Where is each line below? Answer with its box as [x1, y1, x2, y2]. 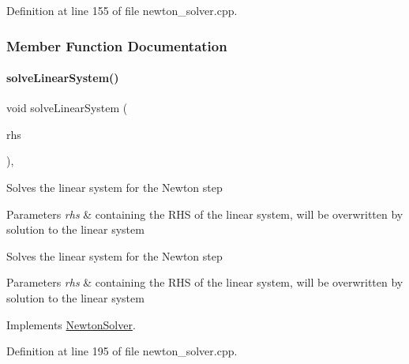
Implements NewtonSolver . [6, 316, 136, 332]
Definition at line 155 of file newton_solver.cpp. [6, 2, 238, 18]
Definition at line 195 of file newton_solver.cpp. [6, 343, 238, 359]
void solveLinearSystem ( [6, 99, 128, 116]
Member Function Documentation [6, 36, 227, 55]
